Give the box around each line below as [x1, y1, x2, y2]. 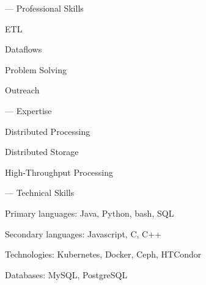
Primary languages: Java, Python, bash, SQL [5, 206, 174, 219]
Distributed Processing [5, 124, 90, 137]
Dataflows [5, 43, 42, 56]
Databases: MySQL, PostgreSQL [5, 268, 128, 281]
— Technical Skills [5, 186, 75, 199]
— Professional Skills [5, 2, 84, 14]
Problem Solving [5, 63, 67, 76]
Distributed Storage [5, 145, 79, 158]
